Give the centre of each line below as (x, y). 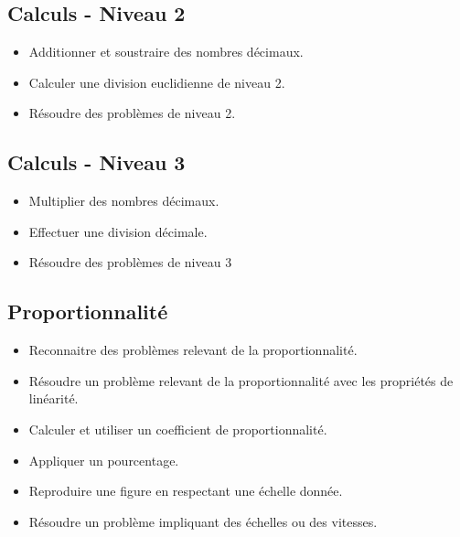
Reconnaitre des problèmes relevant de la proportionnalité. (193, 350)
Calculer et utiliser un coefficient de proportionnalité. (178, 429)
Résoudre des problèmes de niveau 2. (132, 113)
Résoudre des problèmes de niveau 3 (130, 262)
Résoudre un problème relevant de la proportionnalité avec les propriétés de (241, 380)
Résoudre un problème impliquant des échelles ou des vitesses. (203, 521)
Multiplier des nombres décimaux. (124, 201)
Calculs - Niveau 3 (96, 162)
